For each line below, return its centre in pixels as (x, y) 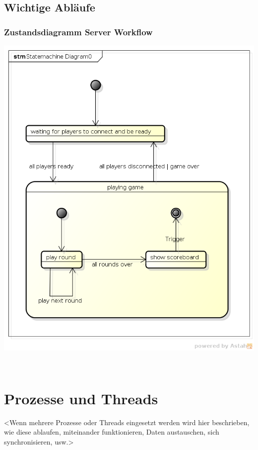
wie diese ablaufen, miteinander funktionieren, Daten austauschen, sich (112, 432)
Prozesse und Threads (81, 398)
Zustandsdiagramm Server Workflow (78, 32)
